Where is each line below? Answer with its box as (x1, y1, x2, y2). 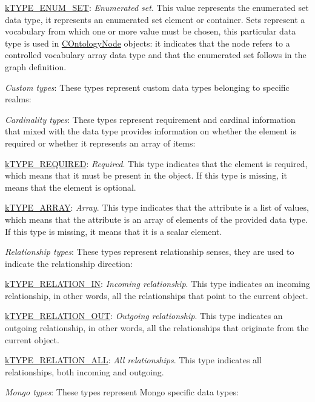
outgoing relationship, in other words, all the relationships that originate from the (5, 321, 309, 334)
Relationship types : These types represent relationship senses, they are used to (5, 245, 294, 258)
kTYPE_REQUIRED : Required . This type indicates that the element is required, (5, 157, 308, 170)
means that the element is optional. (5, 180, 136, 193)
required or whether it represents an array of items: (5, 136, 196, 149)
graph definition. (5, 60, 67, 73)
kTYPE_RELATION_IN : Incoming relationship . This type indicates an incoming (5, 277, 310, 290)
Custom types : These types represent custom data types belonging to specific (5, 81, 290, 93)
